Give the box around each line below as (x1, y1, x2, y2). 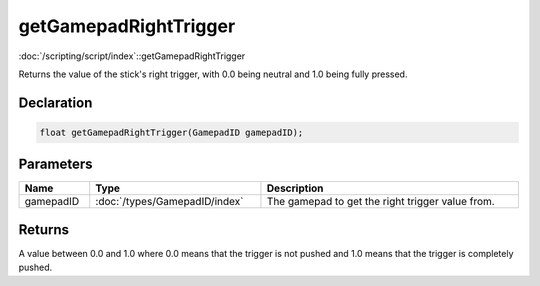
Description (266, 181, 324, 195)
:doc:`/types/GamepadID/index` (95, 195, 244, 209)
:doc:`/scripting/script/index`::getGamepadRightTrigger (18, 50, 246, 62)
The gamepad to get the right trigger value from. (266, 195, 495, 209)
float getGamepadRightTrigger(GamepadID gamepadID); (39, 126, 304, 138)
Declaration (18, 94, 93, 111)
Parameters (18, 156, 93, 173)
